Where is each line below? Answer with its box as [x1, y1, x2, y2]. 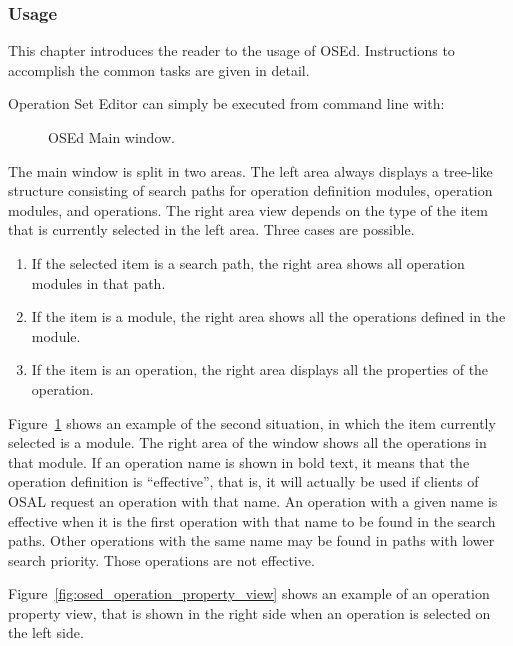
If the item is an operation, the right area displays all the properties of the [31, 359, 489, 380]
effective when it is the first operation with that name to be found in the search [8, 510, 496, 531]
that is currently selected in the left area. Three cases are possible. [8, 219, 415, 240]
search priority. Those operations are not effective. [8, 549, 315, 570]
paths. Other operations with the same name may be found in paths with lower [8, 530, 495, 551]
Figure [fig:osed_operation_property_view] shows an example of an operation [8, 583, 490, 604]
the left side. [8, 622, 84, 643]
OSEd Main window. [48, 127, 176, 147]
